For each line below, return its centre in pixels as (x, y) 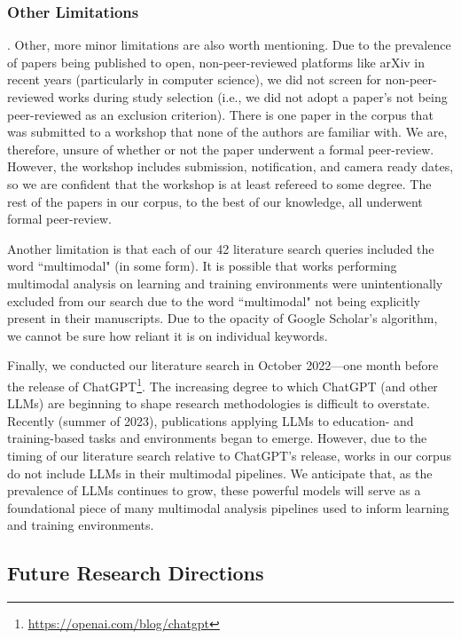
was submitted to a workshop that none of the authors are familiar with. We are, (227, 132)
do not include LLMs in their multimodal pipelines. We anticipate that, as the (220, 473)
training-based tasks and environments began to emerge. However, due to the (217, 438)
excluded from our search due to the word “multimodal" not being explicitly (214, 300)
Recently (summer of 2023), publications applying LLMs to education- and (211, 420)
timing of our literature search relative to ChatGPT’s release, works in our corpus (230, 455)
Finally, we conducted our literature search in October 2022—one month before (223, 365)
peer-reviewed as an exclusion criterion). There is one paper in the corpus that (220, 114)
